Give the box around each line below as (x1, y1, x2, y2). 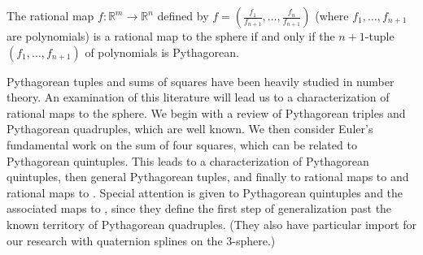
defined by (157, 7, 209, 24)
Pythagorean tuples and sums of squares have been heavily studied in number (7, 72, 395, 89)
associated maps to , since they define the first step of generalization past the (7, 200, 392, 217)
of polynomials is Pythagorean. (85, 43, 239, 60)
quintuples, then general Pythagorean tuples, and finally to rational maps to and (7, 168, 409, 185)
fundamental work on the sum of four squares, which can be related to (7, 136, 357, 153)
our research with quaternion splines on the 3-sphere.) (7, 231, 276, 249)
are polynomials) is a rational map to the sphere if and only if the (7, 28, 335, 44)
